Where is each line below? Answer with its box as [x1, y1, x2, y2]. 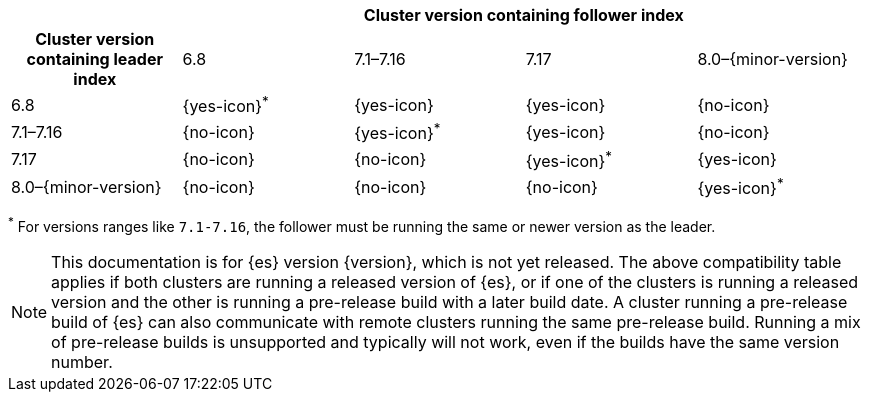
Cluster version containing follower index [363, 5, 684, 25]
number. [51, 351, 113, 372]
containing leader [26, 49, 163, 69]
